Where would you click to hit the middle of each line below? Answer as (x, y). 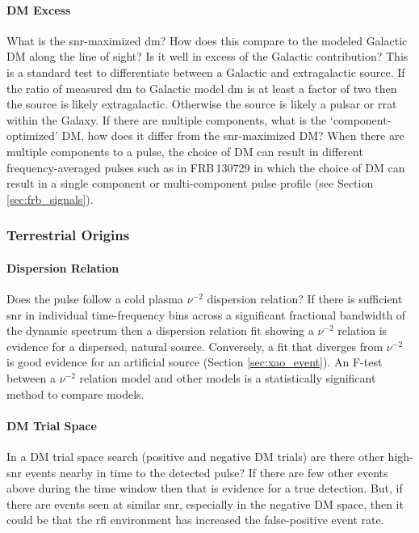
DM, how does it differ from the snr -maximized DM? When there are (233, 135)
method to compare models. (75, 393)
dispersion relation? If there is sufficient (305, 298)
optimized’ (32, 135)
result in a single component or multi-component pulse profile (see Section (190, 183)
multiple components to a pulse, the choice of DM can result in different (185, 151)
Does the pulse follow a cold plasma (95, 298)
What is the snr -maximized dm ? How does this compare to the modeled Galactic (207, 40)
